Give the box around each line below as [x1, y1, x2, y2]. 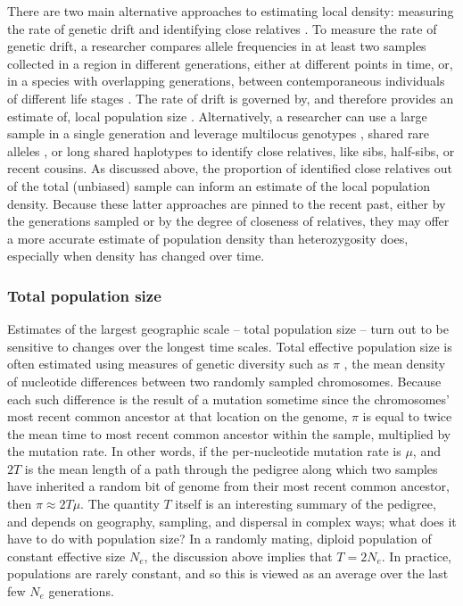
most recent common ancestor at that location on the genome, [7, 407, 348, 426]
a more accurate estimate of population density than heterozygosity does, [7, 228, 409, 247]
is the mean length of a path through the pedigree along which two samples [24, 459, 438, 477]
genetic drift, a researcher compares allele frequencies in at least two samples [7, 37, 426, 55]
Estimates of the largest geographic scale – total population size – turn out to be [7, 320, 449, 338]
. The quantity [80, 494, 160, 513]
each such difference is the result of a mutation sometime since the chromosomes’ [7, 389, 450, 408]
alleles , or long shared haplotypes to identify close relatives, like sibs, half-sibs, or [7, 141, 455, 160]
